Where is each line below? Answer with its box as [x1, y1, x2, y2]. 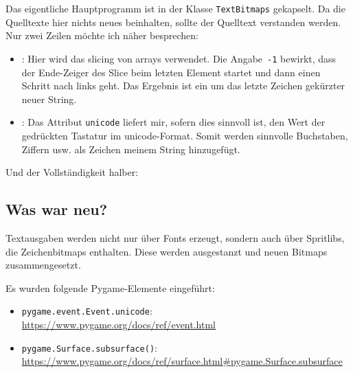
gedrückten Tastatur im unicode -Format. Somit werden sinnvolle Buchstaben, [21, 128, 348, 142]
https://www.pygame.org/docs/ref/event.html [21, 317, 216, 331]
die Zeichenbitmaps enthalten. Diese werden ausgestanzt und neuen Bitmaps [5, 244, 328, 258]
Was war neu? [5, 199, 108, 220]
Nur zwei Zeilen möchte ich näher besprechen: [5, 28, 198, 43]
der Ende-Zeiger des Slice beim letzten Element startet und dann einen [21, 65, 321, 79]
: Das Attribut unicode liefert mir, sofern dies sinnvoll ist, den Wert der [21, 115, 326, 129]
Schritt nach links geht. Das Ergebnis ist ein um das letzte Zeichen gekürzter [21, 78, 345, 93]
